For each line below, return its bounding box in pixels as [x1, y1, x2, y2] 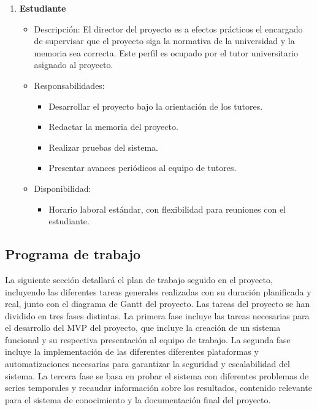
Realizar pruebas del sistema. [48, 140, 158, 153]
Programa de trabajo [5, 245, 141, 264]
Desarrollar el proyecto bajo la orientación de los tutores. [48, 99, 263, 112]
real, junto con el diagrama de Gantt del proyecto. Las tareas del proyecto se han [5, 297, 310, 310]
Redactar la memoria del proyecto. [48, 120, 178, 133]
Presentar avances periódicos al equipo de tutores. [48, 161, 237, 174]
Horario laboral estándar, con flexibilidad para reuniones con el [48, 202, 286, 215]
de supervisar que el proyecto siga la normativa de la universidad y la [34, 34, 295, 47]
